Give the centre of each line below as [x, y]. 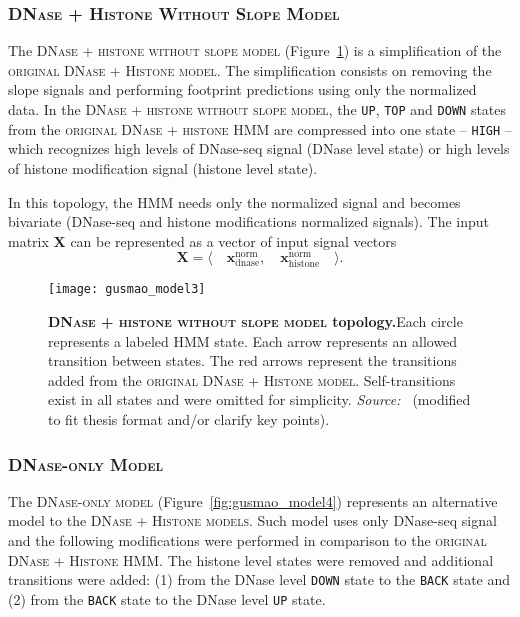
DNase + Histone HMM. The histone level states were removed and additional [251, 559]
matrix [28, 240]
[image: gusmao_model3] [127, 289]
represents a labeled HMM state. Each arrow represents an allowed [253, 340]
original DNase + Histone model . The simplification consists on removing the [250, 69]
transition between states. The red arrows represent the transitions [252, 360]
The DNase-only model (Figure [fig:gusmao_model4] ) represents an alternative [253, 500]
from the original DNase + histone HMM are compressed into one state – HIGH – [260, 128]
